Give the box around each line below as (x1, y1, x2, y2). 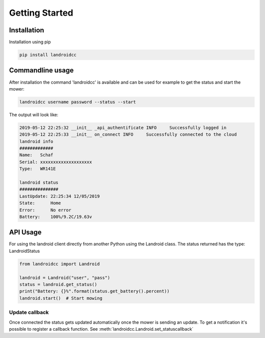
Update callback (9, 309, 49, 316)
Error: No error (19, 207, 72, 213)
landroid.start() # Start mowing (19, 295, 103, 301)
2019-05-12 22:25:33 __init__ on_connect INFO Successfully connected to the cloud (19, 132, 237, 137)
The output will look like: (9, 112, 58, 118)
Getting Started (9, 7, 74, 18)
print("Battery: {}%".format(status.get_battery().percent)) (19, 289, 170, 294)
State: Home (19, 200, 61, 206)
